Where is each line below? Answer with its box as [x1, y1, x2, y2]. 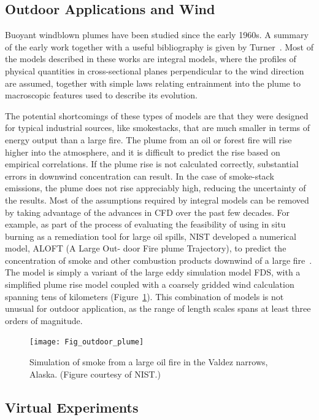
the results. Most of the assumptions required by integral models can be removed [5, 193, 309, 206]
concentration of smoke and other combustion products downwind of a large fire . [5, 253, 312, 266]
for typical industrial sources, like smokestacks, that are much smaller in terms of [5, 121, 310, 134]
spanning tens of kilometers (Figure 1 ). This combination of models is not [5, 290, 284, 303]
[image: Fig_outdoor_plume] [29, 338, 144, 347]
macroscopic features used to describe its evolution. [5, 89, 198, 101]
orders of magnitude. [5, 314, 83, 327]
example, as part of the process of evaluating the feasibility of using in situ [5, 218, 286, 231]
